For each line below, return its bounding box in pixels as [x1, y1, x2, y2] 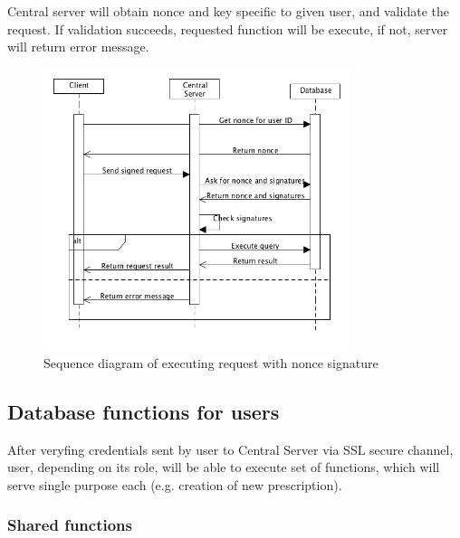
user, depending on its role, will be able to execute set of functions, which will [7, 458, 440, 477]
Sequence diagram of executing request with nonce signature [43, 353, 379, 372]
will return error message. [7, 37, 149, 56]
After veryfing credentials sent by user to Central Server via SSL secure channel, [7, 439, 454, 458]
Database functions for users [7, 397, 280, 425]
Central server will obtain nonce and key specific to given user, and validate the [7, 2, 450, 20]
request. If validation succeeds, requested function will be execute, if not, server [7, 19, 448, 38]
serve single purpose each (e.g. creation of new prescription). [7, 475, 342, 494]
